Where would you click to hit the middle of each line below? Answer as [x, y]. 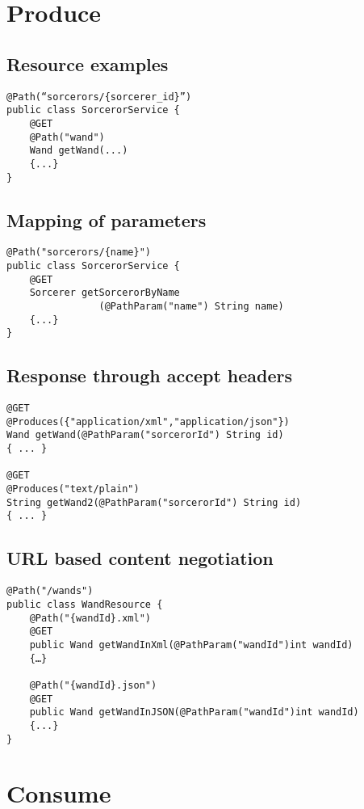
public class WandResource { [85, 604]
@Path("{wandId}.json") [93, 685]
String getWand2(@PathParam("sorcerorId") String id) [154, 502]
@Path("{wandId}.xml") [90, 618]
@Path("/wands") [50, 591]
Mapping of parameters [107, 219]
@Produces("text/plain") [73, 489]
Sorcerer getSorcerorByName [105, 293]
